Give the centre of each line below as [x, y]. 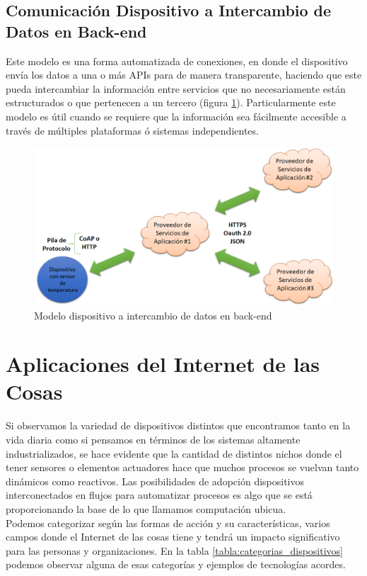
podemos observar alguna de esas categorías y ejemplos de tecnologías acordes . [176, 564]
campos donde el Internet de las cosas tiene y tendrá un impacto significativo [173, 537]
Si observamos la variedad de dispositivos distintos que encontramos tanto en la [178, 425]
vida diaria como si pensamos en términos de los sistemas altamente [153, 440]
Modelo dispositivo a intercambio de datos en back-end [153, 315]
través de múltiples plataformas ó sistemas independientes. [132, 130]
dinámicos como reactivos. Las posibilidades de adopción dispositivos [155, 481]
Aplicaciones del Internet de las [163, 364]
